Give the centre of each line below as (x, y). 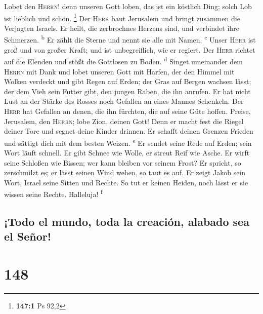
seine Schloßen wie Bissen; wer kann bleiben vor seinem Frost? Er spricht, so (123, 162)
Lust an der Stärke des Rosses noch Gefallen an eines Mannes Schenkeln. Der (124, 101)
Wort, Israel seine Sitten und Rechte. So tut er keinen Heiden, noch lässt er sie (126, 182)
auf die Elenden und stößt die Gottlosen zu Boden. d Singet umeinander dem (123, 61)
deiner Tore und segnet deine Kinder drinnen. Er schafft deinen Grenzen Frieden (129, 131)
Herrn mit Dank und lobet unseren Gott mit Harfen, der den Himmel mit (119, 71)
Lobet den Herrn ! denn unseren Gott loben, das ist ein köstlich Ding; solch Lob (128, 6)
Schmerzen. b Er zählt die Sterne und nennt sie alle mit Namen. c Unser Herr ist (130, 39)
